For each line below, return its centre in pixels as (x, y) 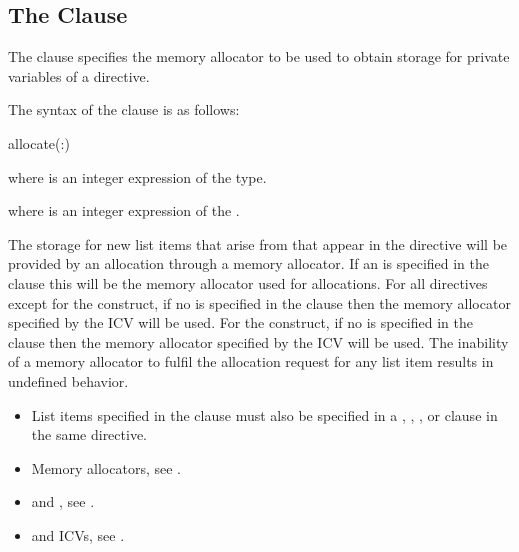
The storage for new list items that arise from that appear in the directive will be (258, 243)
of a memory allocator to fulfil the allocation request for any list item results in (251, 361)
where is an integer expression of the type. (137, 176)
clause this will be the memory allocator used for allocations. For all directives (248, 282)
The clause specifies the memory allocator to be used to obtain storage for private (259, 56)
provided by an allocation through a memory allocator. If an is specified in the (249, 263)
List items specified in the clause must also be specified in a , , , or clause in (264, 414)
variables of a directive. (79, 75)
